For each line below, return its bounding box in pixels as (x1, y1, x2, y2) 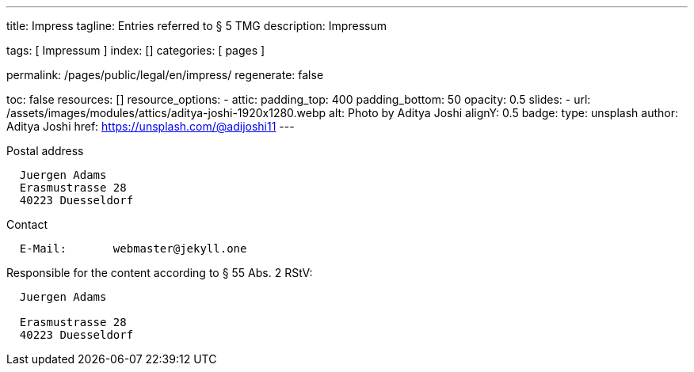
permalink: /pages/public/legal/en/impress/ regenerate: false (6, 68, 324, 82)
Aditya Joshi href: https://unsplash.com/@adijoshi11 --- (6, 120, 295, 133)
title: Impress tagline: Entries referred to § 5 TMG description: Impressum (6, 19, 387, 32)
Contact (6, 218, 48, 231)
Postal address (6, 144, 84, 158)
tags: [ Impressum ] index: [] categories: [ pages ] (6, 44, 265, 57)
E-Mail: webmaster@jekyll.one (19, 242, 247, 255)
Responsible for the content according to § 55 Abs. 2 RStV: (6, 266, 313, 279)
